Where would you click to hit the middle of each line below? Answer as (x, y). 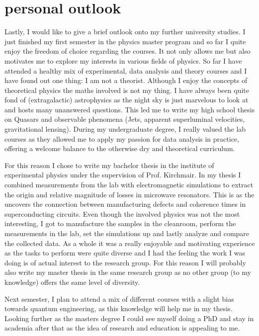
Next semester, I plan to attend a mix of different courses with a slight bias (119, 298)
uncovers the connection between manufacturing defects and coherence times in (125, 204)
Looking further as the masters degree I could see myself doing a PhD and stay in (129, 318)
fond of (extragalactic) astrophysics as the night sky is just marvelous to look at (127, 100)
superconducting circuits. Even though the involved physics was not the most (122, 213)
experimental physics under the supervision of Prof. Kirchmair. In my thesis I (123, 175)
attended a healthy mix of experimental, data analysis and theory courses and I (126, 70)
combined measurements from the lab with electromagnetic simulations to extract (129, 185)
